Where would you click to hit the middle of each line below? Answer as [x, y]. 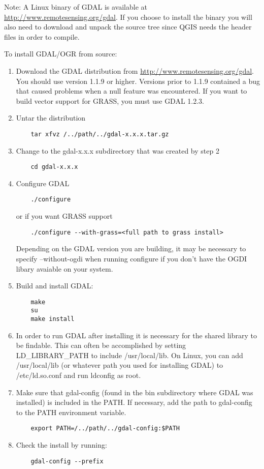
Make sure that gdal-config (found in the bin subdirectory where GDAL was [135, 392]
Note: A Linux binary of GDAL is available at [76, 7]
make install [53, 319]
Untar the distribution [51, 118]
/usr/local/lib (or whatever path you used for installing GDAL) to [120, 365]
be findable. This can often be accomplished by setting [101, 345]
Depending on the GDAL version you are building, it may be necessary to [131, 248]
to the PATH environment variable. [71, 412]
